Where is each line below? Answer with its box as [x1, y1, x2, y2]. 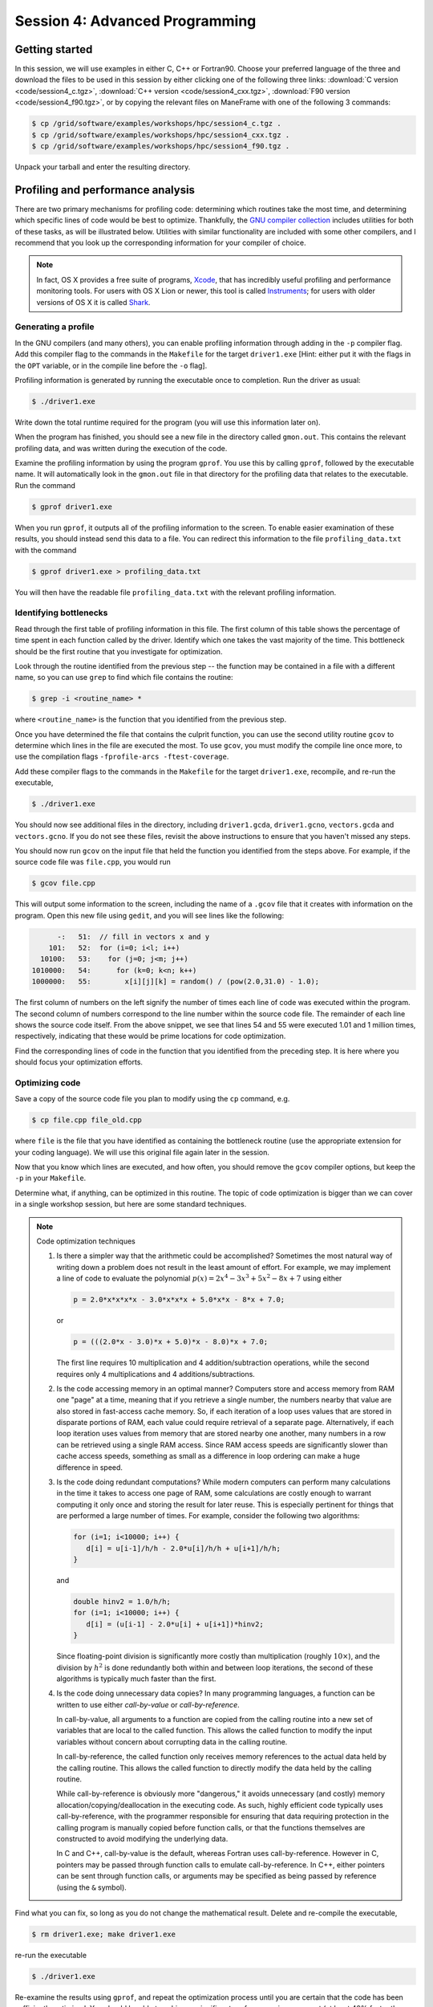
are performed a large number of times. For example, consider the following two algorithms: [56, 1511, 360, 1521]
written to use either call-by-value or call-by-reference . [56, 1700, 240, 1709]
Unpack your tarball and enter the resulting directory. [14, 161, 191, 172]
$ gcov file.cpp [31, 879, 96, 888]
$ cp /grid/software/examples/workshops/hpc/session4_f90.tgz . [31, 141, 290, 150]
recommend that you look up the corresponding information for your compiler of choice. [14, 238, 306, 248]
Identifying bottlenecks [14, 607, 108, 618]
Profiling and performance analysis [14, 183, 196, 197]
